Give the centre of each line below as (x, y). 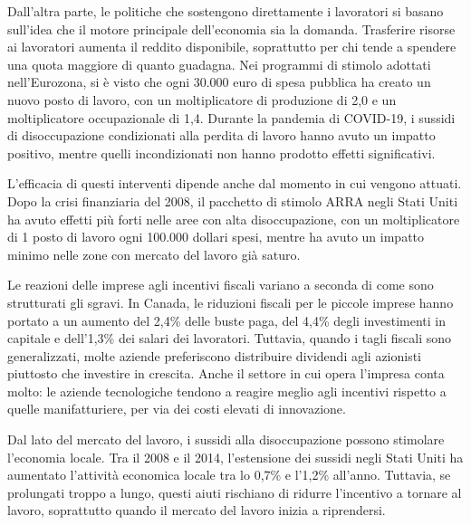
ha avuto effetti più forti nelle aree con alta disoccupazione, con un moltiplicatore (234, 219)
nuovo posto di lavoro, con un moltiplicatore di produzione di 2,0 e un (202, 99)
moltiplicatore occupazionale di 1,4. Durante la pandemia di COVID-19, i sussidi (231, 117)
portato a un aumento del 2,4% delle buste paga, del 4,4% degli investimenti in (226, 320)
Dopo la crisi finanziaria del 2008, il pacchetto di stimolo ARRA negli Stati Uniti (233, 200)
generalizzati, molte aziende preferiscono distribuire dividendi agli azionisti (215, 355)
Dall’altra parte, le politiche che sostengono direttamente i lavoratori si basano (226, 11)
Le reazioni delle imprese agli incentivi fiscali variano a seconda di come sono (221, 285)
